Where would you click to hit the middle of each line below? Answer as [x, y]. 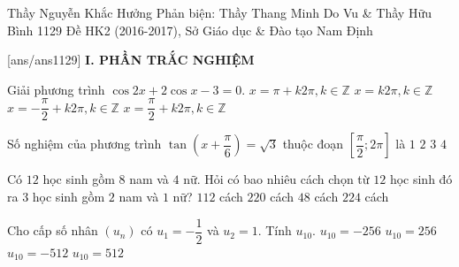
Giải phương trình [56, 89]
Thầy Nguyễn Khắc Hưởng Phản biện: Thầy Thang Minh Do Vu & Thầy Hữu [219, 12]
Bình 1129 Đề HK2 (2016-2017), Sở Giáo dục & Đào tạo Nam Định [190, 30]
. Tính [275, 230]
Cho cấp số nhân [53, 230]
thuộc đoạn [313, 144]
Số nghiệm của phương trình [84, 144]
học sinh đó [421, 179]
